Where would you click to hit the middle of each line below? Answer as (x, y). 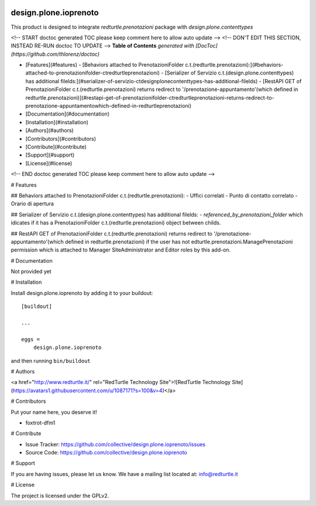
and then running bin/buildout (51, 361)
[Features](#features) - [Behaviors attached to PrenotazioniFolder (105, 65)
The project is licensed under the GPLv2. (60, 495)
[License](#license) (49, 163)
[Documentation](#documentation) (67, 114)
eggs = (31, 339)
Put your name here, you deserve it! (54, 412)
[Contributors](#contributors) (61, 138)
